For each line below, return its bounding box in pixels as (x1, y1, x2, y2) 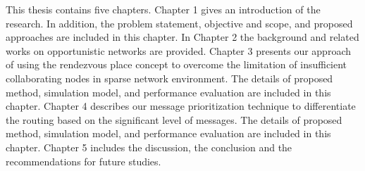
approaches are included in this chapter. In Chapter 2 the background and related (6, 30, 359, 44)
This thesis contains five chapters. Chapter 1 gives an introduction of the (6, 2, 321, 16)
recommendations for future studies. (6, 153, 161, 168)
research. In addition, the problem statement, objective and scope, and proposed (6, 15, 353, 30)
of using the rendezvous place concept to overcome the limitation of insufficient (6, 57, 347, 72)
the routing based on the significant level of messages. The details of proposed (6, 112, 342, 127)
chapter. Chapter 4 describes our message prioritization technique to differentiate (6, 99, 356, 113)
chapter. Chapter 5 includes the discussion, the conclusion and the (6, 139, 292, 154)
